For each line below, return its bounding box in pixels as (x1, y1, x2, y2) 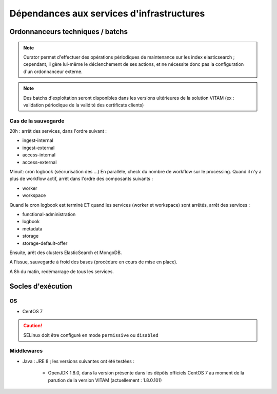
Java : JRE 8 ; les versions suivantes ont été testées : (22, 358, 134, 364)
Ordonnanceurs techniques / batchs (9, 27, 128, 36)
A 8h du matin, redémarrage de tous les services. (9, 268, 114, 275)
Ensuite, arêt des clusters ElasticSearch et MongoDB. (9, 249, 122, 256)
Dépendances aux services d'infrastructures (9, 8, 205, 19)
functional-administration (22, 211, 76, 217)
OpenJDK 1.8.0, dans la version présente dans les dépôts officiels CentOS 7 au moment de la (48, 370, 245, 376)
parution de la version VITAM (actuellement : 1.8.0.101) (48, 377, 162, 383)
